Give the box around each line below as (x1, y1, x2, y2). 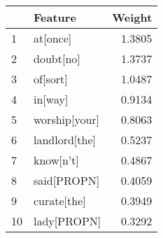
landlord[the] (34, 132, 96, 148)
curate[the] (34, 192, 86, 209)
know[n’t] (34, 152, 79, 168)
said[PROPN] (34, 172, 100, 188)
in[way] (34, 91, 69, 107)
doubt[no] (34, 50, 80, 66)
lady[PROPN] (34, 213, 101, 229)
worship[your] (34, 111, 99, 127)
